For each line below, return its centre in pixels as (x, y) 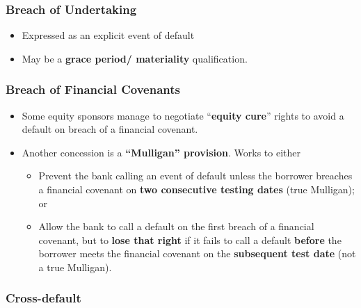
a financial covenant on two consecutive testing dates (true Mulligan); (196, 189)
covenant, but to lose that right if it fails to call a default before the (190, 240)
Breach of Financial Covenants (93, 89)
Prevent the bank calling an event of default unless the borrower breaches (195, 176)
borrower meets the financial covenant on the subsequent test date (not (197, 253)
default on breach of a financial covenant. (110, 129)
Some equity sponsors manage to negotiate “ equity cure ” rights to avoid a (183, 115)
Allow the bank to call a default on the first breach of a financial (176, 226)
